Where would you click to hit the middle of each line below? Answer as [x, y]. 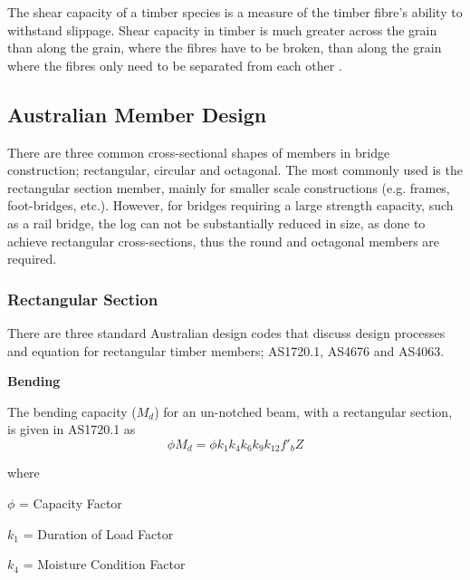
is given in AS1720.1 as [72, 429]
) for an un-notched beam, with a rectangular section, [303, 411]
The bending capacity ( [72, 411]
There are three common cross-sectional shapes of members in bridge [199, 152]
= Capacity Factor [71, 503]
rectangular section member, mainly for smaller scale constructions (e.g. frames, [229, 187]
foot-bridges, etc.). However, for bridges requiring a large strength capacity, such [230, 205]
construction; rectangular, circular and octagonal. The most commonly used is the [235, 170]
